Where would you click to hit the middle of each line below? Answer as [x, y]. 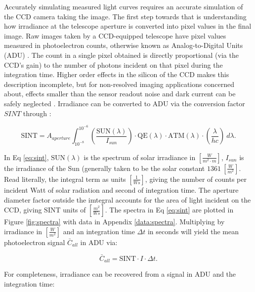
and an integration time [99, 231]
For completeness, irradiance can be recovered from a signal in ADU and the [120, 274]
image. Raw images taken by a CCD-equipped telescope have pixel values [115, 35]
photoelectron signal [35, 242]
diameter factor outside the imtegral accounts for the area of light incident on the [127, 199]
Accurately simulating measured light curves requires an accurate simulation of [124, 6]
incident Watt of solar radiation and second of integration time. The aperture [121, 189]
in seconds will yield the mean [193, 231]
